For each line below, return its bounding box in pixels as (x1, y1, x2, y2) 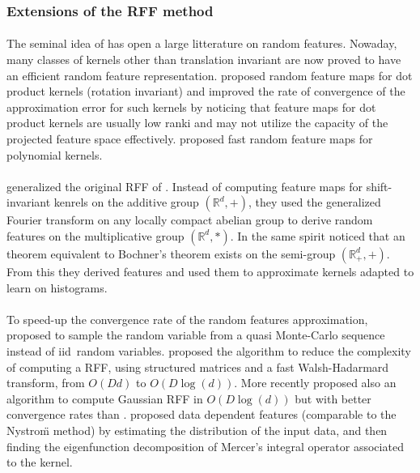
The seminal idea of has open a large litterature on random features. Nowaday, (6, 35, 397, 52)
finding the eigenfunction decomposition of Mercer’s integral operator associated (6, 437, 404, 454)
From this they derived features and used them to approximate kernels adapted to (6, 262, 414, 279)
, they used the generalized (248, 194, 381, 211)
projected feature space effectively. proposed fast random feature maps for (6, 130, 373, 147)
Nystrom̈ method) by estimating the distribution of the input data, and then (6, 421, 388, 438)
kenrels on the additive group (53, 194, 199, 211)
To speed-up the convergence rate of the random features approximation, (6, 310, 368, 327)
